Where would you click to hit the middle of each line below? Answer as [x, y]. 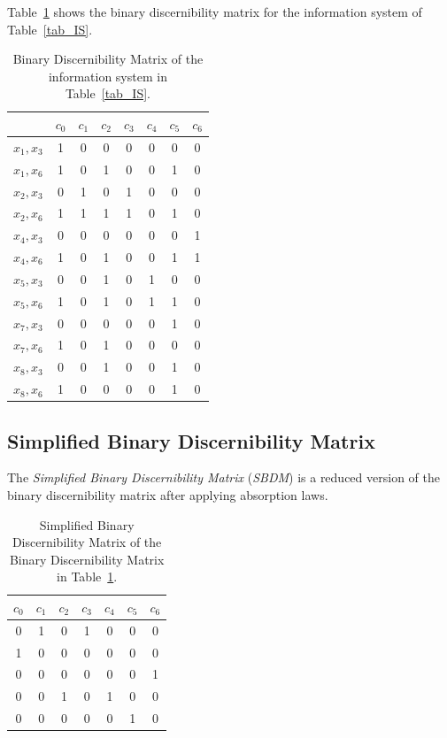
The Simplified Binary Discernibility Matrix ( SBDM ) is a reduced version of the [223, 477]
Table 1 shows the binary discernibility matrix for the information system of [215, 12]
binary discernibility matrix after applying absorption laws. [168, 494]
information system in [108, 76]
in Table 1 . [87, 577]
